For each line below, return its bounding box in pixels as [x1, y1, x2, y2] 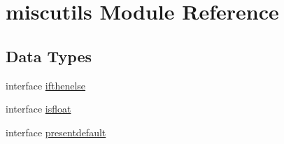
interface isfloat [6, 101, 71, 116]
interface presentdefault [6, 124, 106, 139]
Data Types [6, 45, 92, 66]
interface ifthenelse [6, 78, 86, 92]
